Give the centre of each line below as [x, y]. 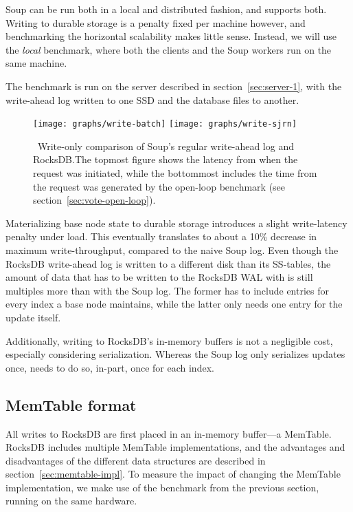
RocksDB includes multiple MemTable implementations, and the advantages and [175, 447]
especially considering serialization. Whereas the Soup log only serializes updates [175, 354]
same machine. [36, 63]
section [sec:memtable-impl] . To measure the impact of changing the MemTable [173, 474]
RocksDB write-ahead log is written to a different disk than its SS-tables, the [168, 263]
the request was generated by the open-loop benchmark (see [159, 186]
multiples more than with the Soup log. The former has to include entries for [167, 290]
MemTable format [71, 404]
